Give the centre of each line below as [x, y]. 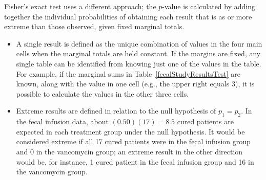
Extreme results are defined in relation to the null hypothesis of [116, 111]
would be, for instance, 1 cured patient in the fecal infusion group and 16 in [135, 161]
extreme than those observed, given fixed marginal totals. [94, 26]
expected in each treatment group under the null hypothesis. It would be [130, 131]
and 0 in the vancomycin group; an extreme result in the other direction [129, 151]
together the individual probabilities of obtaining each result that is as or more [128, 16]
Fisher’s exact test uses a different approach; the [80, 6]
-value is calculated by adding [209, 6]
